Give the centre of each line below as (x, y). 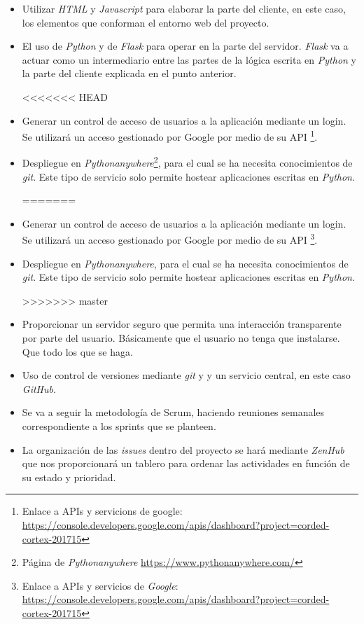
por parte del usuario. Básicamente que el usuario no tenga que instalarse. (181, 338)
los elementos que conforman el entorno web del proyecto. (146, 22)
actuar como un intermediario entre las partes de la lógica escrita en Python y (189, 59)
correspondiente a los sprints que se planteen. (119, 426)
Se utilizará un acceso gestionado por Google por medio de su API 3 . (170, 239)
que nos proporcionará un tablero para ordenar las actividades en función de (186, 463)
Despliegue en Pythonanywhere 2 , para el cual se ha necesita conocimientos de (187, 162)
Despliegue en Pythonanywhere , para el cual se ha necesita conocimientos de (185, 263)
